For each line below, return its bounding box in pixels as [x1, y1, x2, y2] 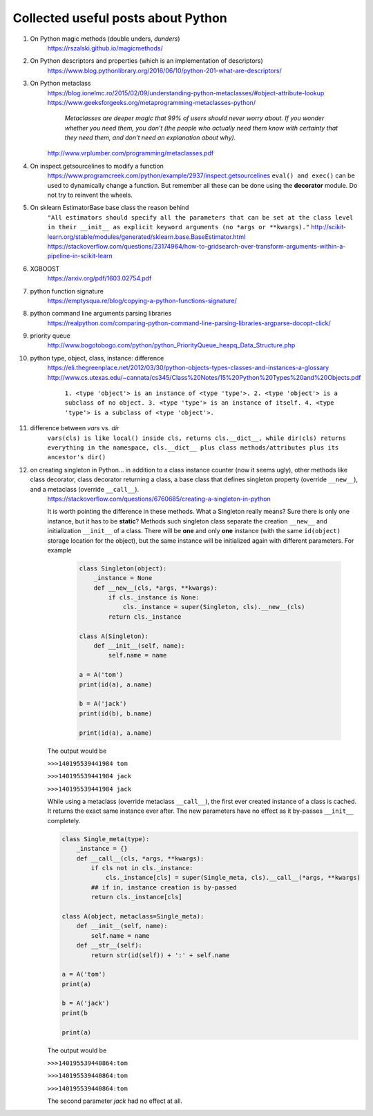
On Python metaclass [30, 79, 91, 88]
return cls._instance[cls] [90, 893, 182, 901]
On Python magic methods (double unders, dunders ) [30, 35, 180, 43]
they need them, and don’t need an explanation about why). [64, 133, 236, 142]
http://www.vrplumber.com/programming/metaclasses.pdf [47, 149, 214, 157]
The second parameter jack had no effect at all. [47, 1097, 183, 1105]
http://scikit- [311, 223, 347, 231]
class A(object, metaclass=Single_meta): [61, 912, 204, 920]
